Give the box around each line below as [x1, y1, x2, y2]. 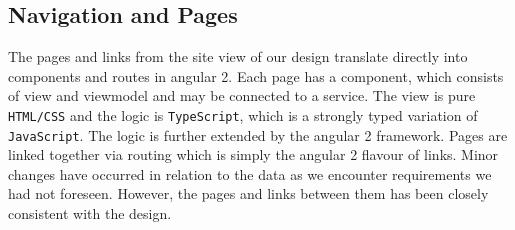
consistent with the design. [8, 203, 172, 224]
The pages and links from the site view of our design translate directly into [8, 46, 468, 67]
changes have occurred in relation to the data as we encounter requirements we [8, 163, 492, 184]
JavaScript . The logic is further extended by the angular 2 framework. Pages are [8, 124, 508, 145]
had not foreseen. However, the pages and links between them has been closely [8, 183, 489, 204]
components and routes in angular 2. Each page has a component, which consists [8, 65, 504, 86]
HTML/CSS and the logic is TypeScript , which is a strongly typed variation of [8, 104, 478, 125]
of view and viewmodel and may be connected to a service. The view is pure [8, 85, 476, 106]
